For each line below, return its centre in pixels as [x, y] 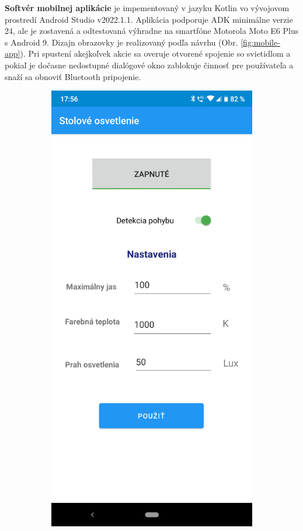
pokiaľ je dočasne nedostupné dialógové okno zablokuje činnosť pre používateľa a [149, 65]
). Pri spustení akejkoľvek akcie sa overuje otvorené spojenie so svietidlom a [155, 53]
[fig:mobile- [260, 42]
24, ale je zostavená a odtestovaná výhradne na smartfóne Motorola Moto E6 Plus [152, 31]
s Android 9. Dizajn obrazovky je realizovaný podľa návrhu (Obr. [121, 42]
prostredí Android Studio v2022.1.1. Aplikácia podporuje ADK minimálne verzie [149, 19]
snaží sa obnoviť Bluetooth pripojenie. [73, 76]
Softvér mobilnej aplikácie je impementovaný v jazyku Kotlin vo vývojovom [147, 8]
